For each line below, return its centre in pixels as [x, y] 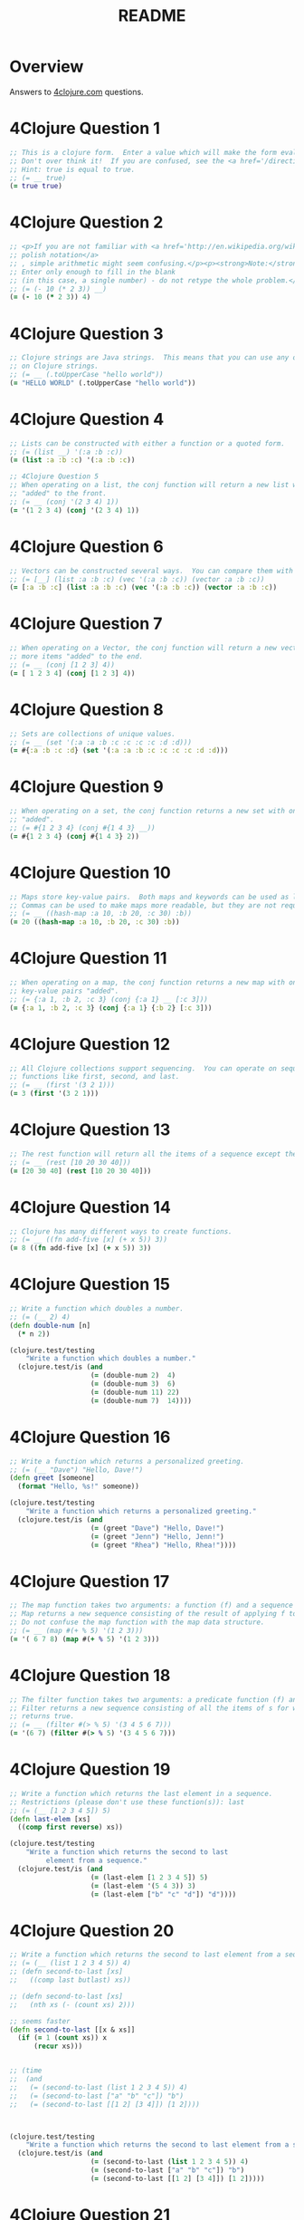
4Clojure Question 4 [87, 419]
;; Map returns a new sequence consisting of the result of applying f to [153, 1614]
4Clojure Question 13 [90, 1130]
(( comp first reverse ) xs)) [71, 1827]
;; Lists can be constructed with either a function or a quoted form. [147, 443]
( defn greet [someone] [52, 1478]
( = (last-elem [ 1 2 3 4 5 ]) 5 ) [149, 1877]
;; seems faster [40, 2021]
